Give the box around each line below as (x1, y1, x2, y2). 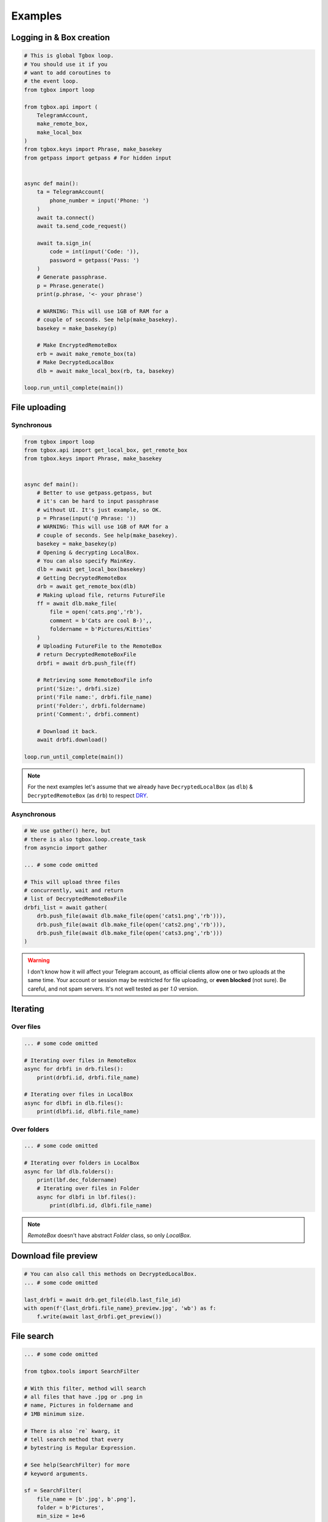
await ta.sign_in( (36, 239, 92, 247)
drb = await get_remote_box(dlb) (36, 583, 137, 590)
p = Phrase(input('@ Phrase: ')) (36, 515, 137, 522)
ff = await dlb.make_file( (36, 600, 118, 607)
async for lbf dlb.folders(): (24, 1168, 114, 1175)
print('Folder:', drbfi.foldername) (36, 702, 146, 709)
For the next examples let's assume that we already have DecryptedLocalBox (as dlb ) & (27, 783, 253, 791)
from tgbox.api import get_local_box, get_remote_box (24, 446, 188, 454)
